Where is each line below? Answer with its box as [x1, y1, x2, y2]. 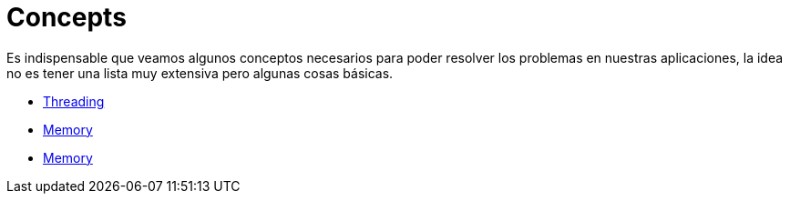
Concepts [6, 2, 127, 33]
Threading [43, 93, 105, 109]
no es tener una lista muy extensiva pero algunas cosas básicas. [6, 65, 394, 81]
